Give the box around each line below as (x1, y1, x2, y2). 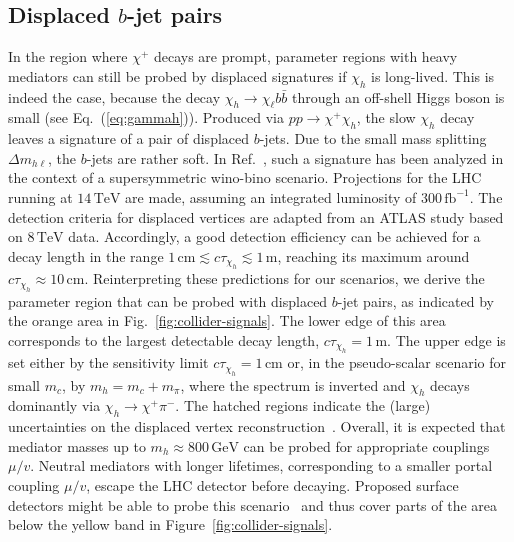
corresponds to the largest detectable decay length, (8, 329, 320, 350)
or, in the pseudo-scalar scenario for (287, 352, 506, 373)
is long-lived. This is (370, 65, 495, 86)
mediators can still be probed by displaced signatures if (8, 65, 347, 86)
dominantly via (8, 395, 101, 416)
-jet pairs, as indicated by (337, 290, 494, 311)
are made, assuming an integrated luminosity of (125, 186, 417, 207)
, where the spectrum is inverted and (180, 374, 406, 395)
